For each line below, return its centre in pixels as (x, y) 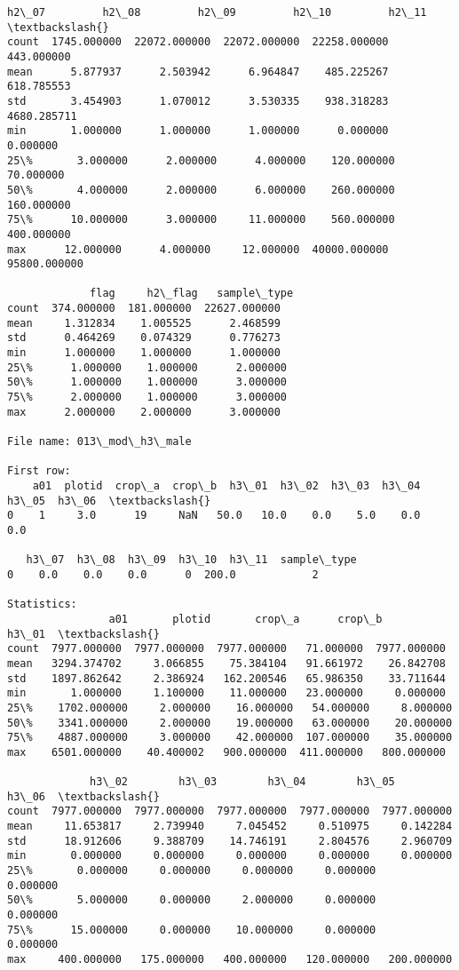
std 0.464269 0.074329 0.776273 (144, 338)
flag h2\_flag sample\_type (192, 294)
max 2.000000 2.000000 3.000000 (144, 412)
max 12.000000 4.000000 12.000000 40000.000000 (198, 249)
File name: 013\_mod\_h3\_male (99, 442)
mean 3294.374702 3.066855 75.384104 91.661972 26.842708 (226, 663)
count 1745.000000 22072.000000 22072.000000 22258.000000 (198, 42)
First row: (39, 471)
